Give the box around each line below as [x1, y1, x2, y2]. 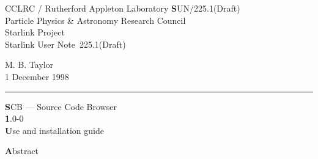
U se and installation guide [5, 124, 104, 136]
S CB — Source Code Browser [5, 100, 117, 113]
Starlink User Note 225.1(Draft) [5, 37, 126, 50]
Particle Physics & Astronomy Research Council [5, 13, 186, 26]
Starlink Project [5, 26, 65, 39]
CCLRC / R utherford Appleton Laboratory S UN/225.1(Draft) [5, 2, 240, 14]
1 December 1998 [5, 70, 69, 83]
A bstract [5, 144, 39, 157]
